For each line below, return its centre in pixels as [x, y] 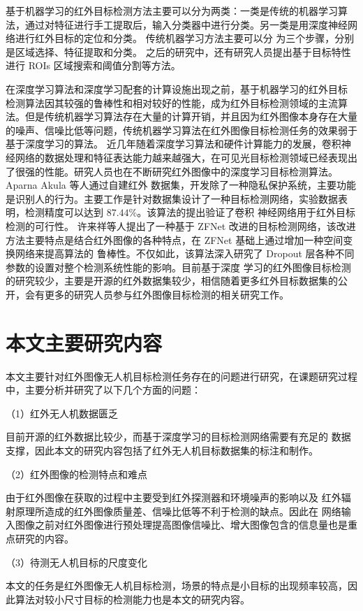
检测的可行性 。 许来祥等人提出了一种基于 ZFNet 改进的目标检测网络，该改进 [181, 225]
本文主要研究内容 [84, 342]
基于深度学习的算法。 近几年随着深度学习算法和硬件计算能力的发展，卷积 [173, 144]
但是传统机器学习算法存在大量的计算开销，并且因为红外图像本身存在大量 [191, 116]
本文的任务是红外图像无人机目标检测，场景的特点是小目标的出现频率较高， [177, 585]
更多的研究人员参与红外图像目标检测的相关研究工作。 [166, 294]
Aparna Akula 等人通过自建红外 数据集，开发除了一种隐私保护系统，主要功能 [181, 185]
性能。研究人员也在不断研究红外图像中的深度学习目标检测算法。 [191, 171]
